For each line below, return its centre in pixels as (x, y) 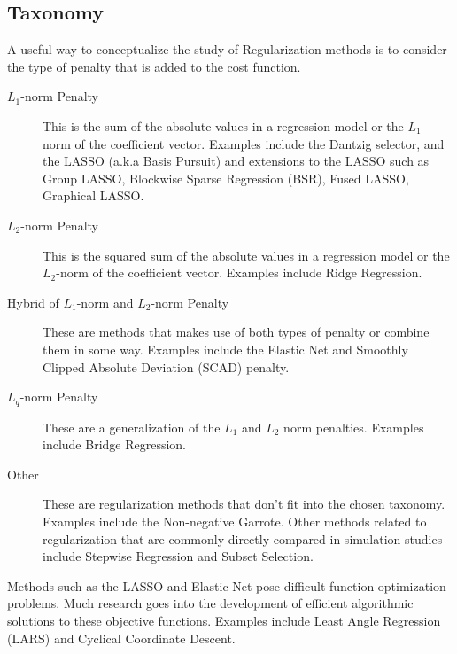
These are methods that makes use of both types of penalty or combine (236, 332)
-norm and (105, 302)
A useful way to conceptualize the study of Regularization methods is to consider (227, 49)
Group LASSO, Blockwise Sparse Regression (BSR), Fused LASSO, (226, 178)
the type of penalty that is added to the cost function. (154, 66)
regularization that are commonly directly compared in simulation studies (243, 538)
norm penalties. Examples (354, 427)
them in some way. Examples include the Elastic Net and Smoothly (225, 349)
